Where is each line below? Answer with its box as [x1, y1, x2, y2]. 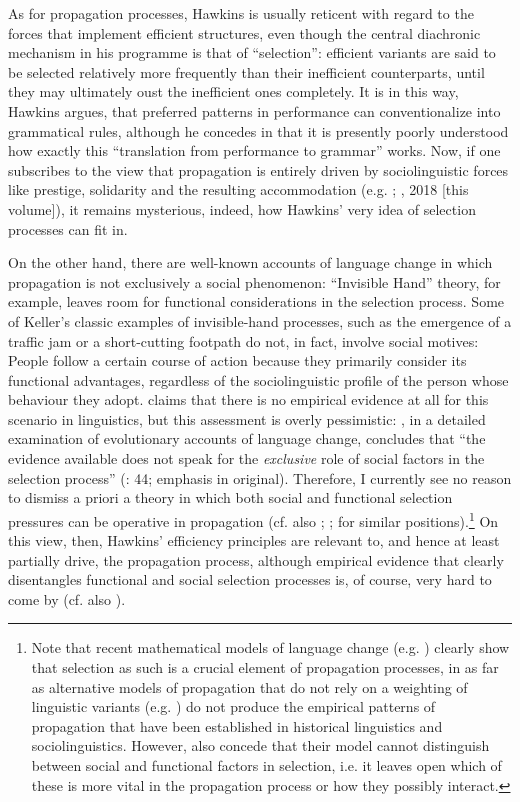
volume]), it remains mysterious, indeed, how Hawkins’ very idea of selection [8, 198, 476, 219]
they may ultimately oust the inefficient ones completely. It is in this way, [8, 81, 459, 102]
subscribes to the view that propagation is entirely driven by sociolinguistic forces [8, 159, 509, 180]
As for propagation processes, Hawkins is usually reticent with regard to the [8, 3, 474, 23]
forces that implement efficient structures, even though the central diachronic [8, 22, 481, 43]
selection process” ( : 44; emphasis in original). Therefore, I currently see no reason [8, 467, 512, 488]
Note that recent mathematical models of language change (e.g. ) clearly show [31, 637, 510, 658]
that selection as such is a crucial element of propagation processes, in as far [31, 657, 499, 678]
